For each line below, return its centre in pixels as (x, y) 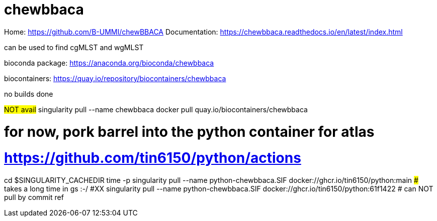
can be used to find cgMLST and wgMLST (74, 47)
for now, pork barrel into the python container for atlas (189, 132)
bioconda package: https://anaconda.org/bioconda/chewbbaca (109, 63)
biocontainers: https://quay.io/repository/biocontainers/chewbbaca (115, 78)
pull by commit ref (34, 197)
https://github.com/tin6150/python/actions (153, 158)
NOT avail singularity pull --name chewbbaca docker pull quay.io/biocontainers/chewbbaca (156, 109)
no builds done (29, 94)
